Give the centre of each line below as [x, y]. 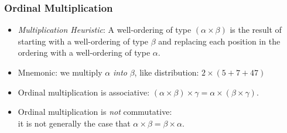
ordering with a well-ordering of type [84, 52]
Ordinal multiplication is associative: [84, 92]
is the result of [256, 30]
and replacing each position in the [219, 41]
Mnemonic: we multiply [60, 72]
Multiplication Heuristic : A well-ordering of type [105, 30]
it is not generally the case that [74, 123]
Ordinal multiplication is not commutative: [95, 112]
